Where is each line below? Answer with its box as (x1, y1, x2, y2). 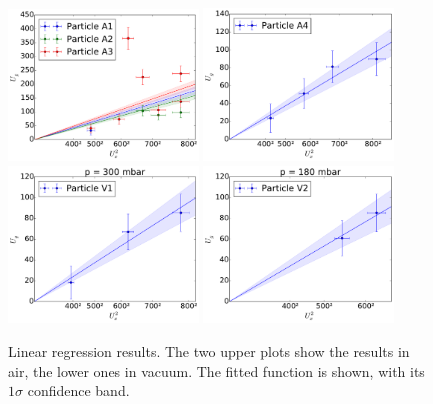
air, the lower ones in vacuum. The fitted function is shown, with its (8, 360, 425, 381)
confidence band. (27, 380, 130, 401)
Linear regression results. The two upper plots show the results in (8, 340, 410, 361)
